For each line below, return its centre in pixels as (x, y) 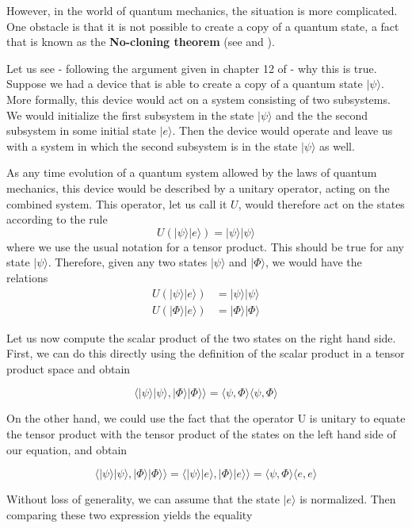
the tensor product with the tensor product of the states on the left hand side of (201, 433)
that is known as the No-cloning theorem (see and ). (141, 42)
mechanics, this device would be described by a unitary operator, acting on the (198, 187)
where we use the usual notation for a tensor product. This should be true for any (205, 246)
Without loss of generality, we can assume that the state (143, 499)
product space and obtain (69, 368)
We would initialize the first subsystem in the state (130, 115)
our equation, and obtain (67, 449)
